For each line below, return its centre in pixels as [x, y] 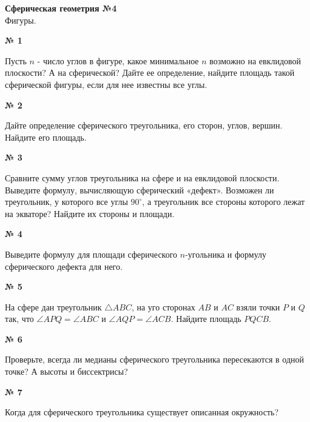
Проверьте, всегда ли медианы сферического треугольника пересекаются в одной [155, 359]
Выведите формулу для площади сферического [91, 254]
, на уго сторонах [163, 306]
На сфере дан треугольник [53, 306]
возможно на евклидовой [255, 60]
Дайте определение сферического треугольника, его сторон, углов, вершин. [144, 125]
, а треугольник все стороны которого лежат [224, 202]
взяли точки [258, 306]
